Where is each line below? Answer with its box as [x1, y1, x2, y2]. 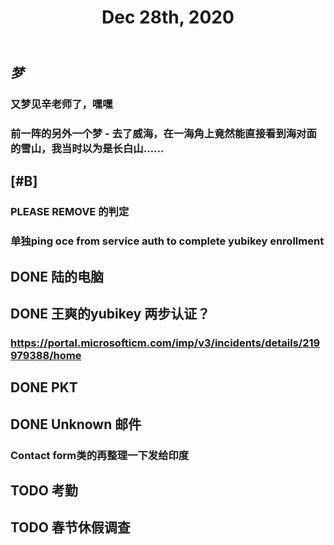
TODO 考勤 [10, 482, 78, 500]
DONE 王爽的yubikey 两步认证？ [10, 306, 211, 323]
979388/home [10, 348, 82, 362]
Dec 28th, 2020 [101, 6, 235, 29]
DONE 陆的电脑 [10, 268, 105, 285]
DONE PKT [10, 379, 78, 396]
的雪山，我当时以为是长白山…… [10, 142, 165, 156]
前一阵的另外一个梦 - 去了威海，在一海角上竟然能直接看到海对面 [10, 127, 317, 141]
